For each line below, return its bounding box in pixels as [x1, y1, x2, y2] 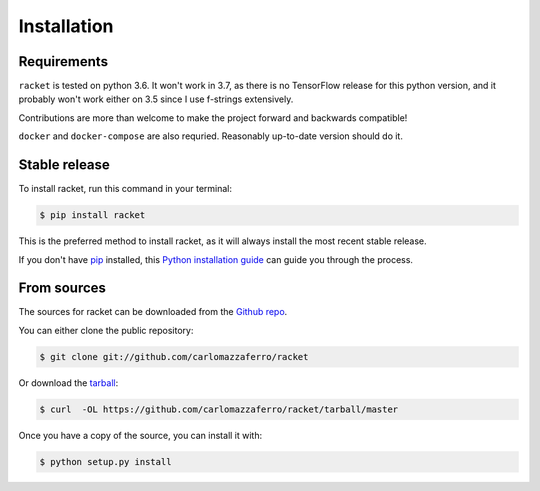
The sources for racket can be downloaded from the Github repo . [18, 306, 288, 318]
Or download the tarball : [18, 376, 119, 389]
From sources [18, 280, 107, 297]
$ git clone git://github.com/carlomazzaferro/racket [39, 351, 309, 362]
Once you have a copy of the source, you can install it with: [18, 429, 263, 441]
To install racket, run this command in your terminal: [18, 183, 233, 195]
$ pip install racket [39, 210, 146, 221]
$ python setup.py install [39, 456, 172, 467]
